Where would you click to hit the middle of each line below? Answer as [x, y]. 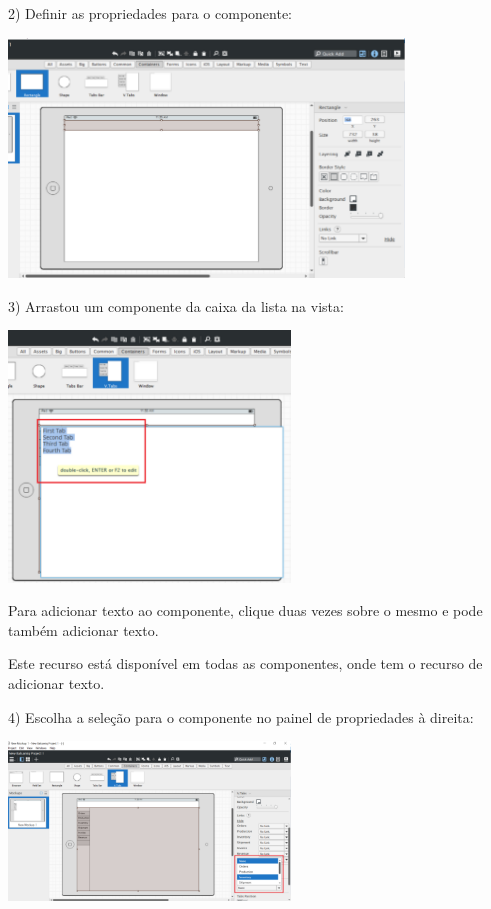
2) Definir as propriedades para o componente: [150, 13]
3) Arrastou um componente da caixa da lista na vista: [176, 305]
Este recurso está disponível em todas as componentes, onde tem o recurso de [245, 663]
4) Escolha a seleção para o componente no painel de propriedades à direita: [241, 716]
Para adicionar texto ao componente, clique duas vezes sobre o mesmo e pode [245, 610]
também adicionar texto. [83, 629]
